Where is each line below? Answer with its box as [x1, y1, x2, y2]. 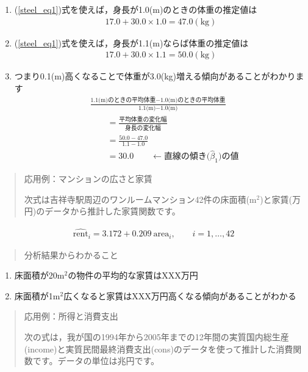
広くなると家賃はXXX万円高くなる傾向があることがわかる [63, 289, 296, 302]
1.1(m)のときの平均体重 [90, 97, 156, 104]
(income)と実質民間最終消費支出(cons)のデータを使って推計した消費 [24, 342, 293, 355]
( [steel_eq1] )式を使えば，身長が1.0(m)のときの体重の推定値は [14, 3, 257, 15]
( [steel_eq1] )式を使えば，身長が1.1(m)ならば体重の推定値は [14, 36, 249, 49]
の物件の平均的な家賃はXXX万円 [68, 269, 198, 282]
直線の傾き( [163, 152, 210, 161]
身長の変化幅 [125, 125, 161, 131]
